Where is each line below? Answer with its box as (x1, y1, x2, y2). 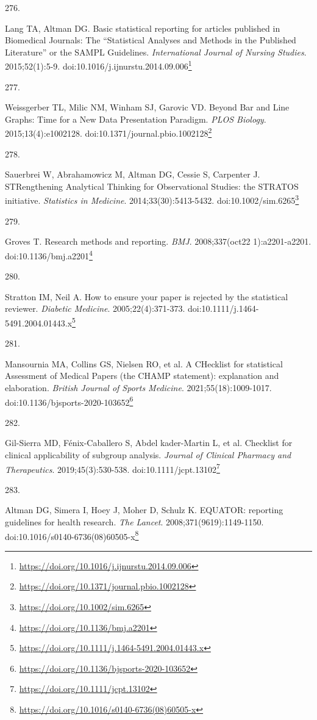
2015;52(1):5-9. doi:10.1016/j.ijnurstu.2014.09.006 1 (5, 58, 192, 73)
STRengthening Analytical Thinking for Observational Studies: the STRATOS (5, 179, 299, 192)
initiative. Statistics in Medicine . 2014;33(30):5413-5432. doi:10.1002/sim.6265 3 (5, 192, 299, 207)
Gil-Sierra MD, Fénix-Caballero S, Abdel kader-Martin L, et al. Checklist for (5, 436, 293, 449)
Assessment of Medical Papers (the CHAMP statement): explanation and (5, 369, 279, 382)
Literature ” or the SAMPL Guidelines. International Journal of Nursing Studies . (5, 45, 307, 58)
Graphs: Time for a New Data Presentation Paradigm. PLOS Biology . (5, 112, 266, 125)
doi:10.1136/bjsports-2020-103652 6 (5, 394, 134, 408)
